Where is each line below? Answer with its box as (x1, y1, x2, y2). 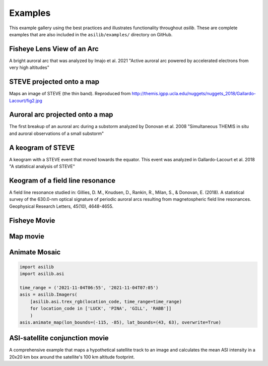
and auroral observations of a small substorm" (9, 130, 104, 136)
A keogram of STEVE (9, 143, 75, 152)
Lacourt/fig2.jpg (9, 97, 42, 104)
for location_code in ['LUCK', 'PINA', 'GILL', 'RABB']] (30, 305, 172, 311)
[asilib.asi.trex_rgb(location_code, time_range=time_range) (30, 299, 182, 305)
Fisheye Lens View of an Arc (9, 45, 99, 53)
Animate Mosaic (9, 248, 61, 256)
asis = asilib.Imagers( (19, 292, 78, 298)
